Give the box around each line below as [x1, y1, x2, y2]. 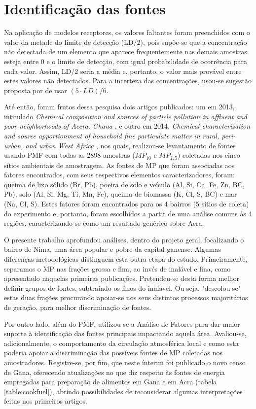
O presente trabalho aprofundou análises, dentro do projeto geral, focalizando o [4, 234, 244, 244]
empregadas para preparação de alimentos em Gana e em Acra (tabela [4, 376, 217, 387]
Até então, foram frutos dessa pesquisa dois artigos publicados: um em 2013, [4, 102, 235, 112]
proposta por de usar [4, 85, 67, 95]
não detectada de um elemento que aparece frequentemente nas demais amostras [4, 46, 247, 57]
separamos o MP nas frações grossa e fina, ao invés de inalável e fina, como [4, 263, 231, 273]
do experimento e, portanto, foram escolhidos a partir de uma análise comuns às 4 [4, 208, 252, 218]
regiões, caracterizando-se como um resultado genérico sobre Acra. [4, 218, 204, 228]
